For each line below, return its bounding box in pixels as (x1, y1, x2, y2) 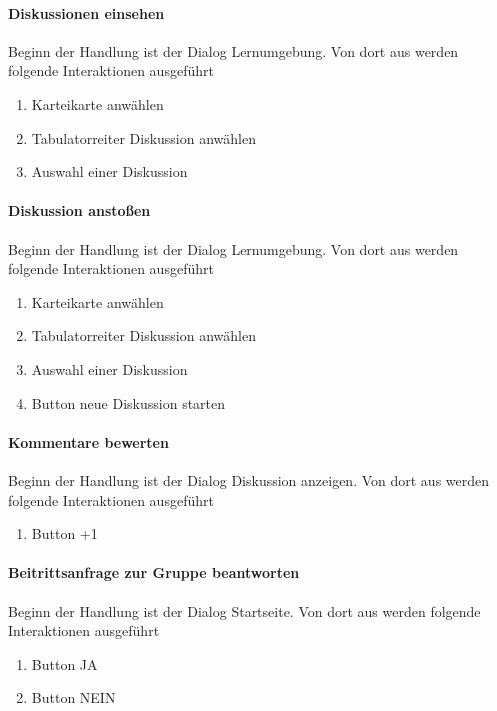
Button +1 (31, 523, 98, 544)
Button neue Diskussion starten (31, 392, 226, 413)
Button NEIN (31, 687, 116, 708)
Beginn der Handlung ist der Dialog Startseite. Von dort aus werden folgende (8, 600, 481, 621)
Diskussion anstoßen (8, 200, 151, 221)
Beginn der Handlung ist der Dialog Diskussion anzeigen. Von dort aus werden (8, 469, 490, 490)
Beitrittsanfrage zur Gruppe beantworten (8, 562, 300, 583)
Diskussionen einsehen (8, 2, 165, 23)
